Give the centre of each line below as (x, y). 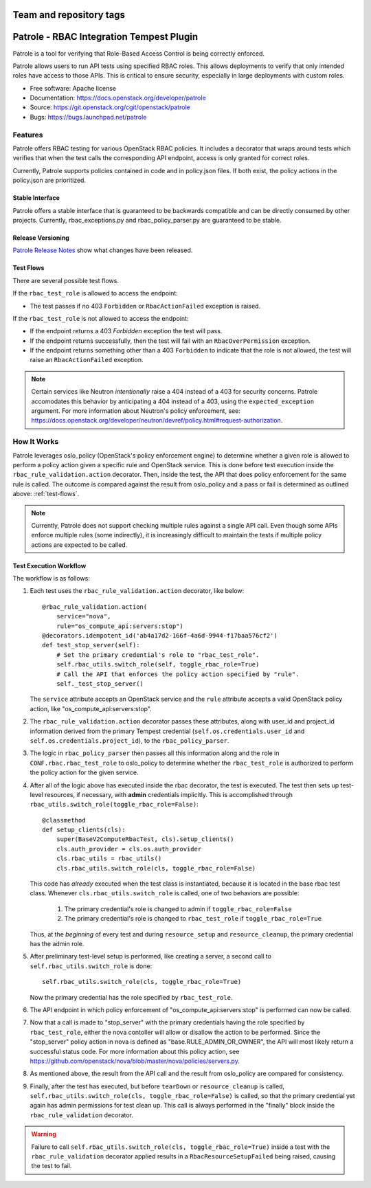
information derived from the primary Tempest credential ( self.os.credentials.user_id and (167, 731)
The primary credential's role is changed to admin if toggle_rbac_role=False (178, 909)
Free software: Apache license (73, 88)
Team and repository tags (69, 15)
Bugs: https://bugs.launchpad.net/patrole (88, 117)
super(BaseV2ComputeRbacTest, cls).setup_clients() (145, 839)
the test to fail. (52, 1166)
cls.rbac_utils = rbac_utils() (109, 859)
